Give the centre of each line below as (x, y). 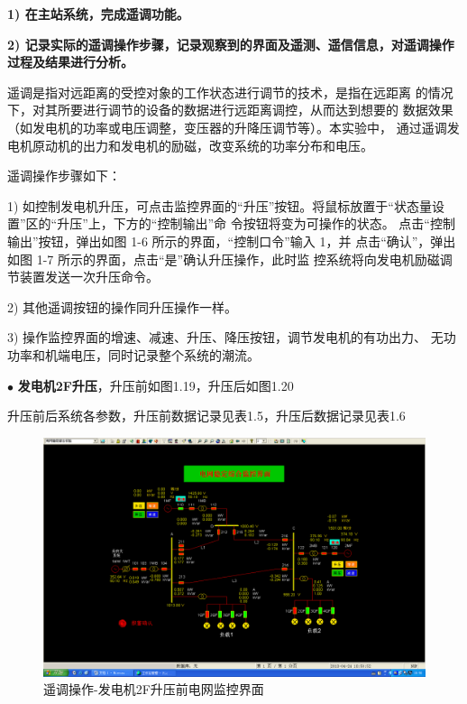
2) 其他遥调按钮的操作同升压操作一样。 (123, 306)
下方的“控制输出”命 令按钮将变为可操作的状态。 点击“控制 (284, 223)
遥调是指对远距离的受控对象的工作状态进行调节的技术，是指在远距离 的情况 (230, 92)
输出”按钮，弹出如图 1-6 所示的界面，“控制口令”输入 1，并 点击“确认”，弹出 (232, 241)
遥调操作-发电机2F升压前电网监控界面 (154, 689)
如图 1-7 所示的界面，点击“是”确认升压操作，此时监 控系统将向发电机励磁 (224, 259)
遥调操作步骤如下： (64, 176)
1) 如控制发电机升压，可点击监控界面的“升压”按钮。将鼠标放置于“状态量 (220, 205)
